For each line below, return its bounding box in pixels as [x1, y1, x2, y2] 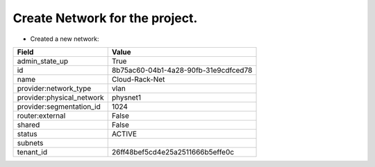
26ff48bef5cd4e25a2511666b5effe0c [111, 147, 235, 157]
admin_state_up [17, 56, 69, 66]
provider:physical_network [17, 92, 104, 102]
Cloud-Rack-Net [111, 74, 165, 84]
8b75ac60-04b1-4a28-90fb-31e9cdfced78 [111, 65, 253, 75]
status [17, 129, 37, 139]
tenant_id [17, 147, 48, 157]
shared [17, 120, 40, 130]
